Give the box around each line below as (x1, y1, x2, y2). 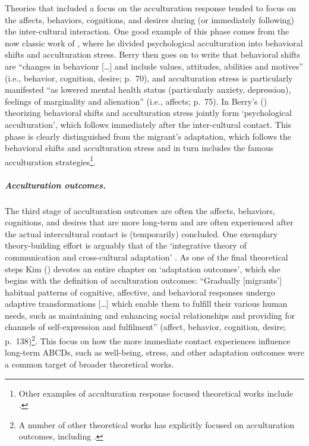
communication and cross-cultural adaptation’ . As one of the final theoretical (5, 250, 288, 263)
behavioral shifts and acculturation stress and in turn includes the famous (5, 142, 274, 154)
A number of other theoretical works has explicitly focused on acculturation (18, 418, 295, 431)
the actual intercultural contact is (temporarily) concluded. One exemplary (5, 227, 278, 240)
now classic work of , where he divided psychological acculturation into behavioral (5, 36, 303, 49)
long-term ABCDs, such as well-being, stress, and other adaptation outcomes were (5, 346, 304, 359)
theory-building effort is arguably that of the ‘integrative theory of (5, 239, 247, 252)
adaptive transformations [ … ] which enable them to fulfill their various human (5, 297, 288, 310)
